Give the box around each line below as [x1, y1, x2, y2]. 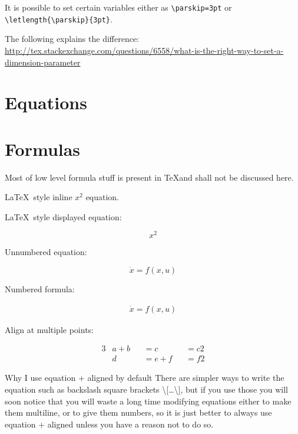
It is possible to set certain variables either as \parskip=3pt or [5, 1, 232, 13]
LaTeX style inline [5, 191, 72, 203]
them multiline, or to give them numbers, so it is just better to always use [5, 406, 272, 419]
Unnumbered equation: [5, 246, 87, 258]
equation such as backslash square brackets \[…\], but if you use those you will [5, 383, 288, 395]
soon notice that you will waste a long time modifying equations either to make [5, 394, 292, 407]
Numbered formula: [5, 283, 75, 295]
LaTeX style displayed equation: [5, 210, 122, 223]
